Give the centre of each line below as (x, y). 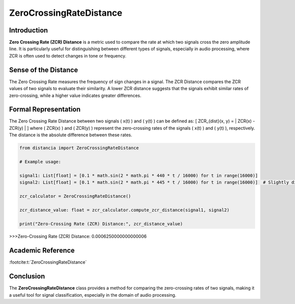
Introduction (29, 30)
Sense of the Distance (44, 70)
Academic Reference (42, 251)
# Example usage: (40, 162)
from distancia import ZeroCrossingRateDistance (79, 148)
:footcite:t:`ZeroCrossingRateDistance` (48, 262)
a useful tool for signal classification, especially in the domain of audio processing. (93, 295)
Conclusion (27, 276)
